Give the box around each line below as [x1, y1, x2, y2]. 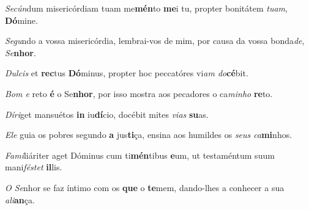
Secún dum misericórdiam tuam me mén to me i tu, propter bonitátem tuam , [5, 2, 288, 14]
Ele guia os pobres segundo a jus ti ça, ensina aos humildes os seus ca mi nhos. [5, 128, 292, 141]
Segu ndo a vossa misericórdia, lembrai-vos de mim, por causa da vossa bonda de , [5, 34, 305, 47]
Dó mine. [5, 13, 38, 26]
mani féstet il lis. [5, 161, 62, 173]
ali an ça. [5, 193, 35, 206]
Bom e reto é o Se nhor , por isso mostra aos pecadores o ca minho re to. [5, 87, 273, 100]
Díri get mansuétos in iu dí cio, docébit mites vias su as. [5, 107, 209, 120]
